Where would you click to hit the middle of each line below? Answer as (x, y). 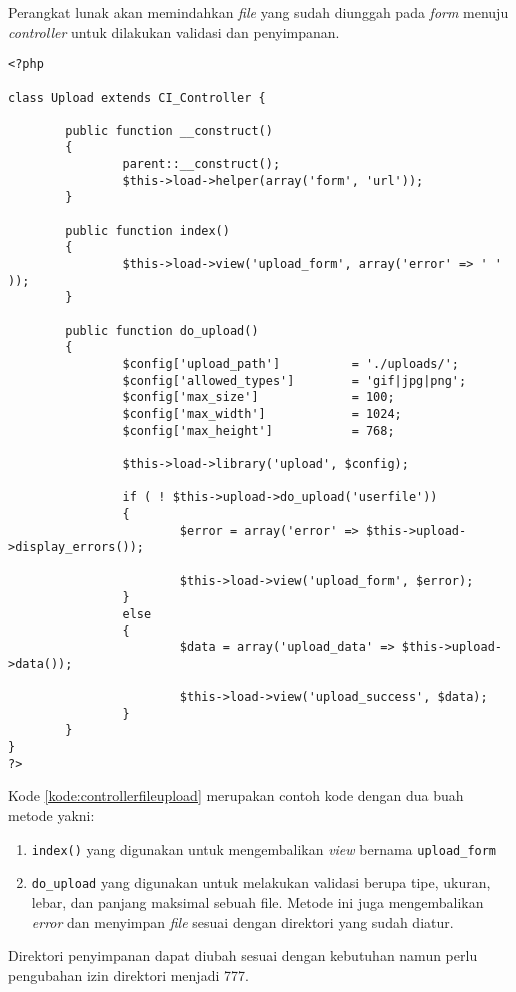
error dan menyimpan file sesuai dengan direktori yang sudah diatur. (242, 921)
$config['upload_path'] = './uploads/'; (291, 364)
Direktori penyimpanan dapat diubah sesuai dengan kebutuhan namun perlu (243, 955)
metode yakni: (51, 815)
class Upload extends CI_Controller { (137, 97)
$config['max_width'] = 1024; (262, 413)
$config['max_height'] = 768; (258, 430)
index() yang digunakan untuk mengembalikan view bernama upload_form (264, 848)
